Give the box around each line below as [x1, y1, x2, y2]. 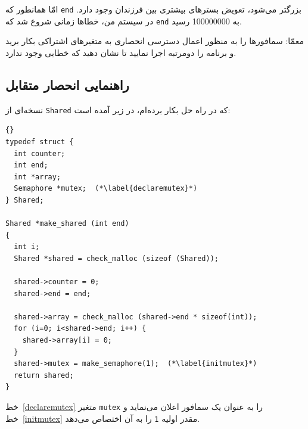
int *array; [14, 172, 61, 181]
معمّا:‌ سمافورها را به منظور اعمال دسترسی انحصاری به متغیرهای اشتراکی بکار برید [5, 35, 304, 47]
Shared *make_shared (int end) [5, 219, 129, 228]
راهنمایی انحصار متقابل [5, 75, 129, 94]
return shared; [14, 371, 74, 380]
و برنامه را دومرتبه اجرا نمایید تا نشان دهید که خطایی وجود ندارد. [5, 46, 237, 58]
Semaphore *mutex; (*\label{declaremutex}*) [14, 184, 198, 193]
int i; [14, 243, 40, 251]
